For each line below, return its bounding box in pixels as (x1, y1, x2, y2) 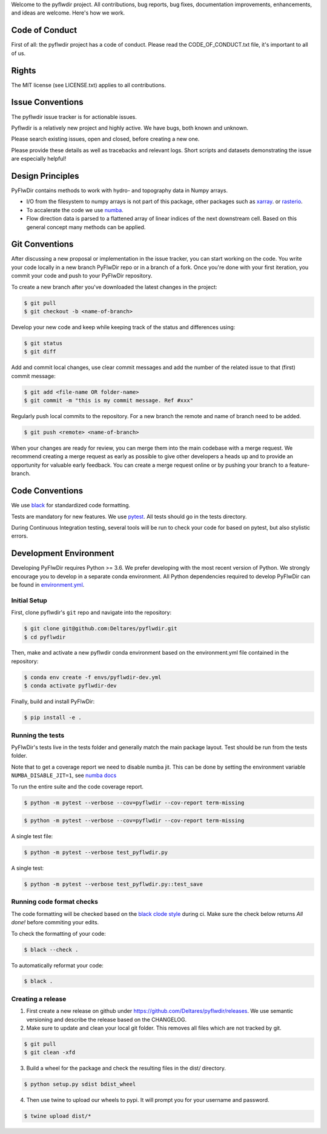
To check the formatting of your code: (11, 930, 106, 937)
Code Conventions (11, 485, 84, 496)
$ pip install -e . (24, 714, 82, 721)
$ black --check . (24, 946, 79, 953)
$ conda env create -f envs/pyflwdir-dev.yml (24, 673, 162, 681)
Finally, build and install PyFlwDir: (11, 698, 95, 705)
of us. (11, 49, 26, 57)
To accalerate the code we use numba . (26, 206, 124, 213)
